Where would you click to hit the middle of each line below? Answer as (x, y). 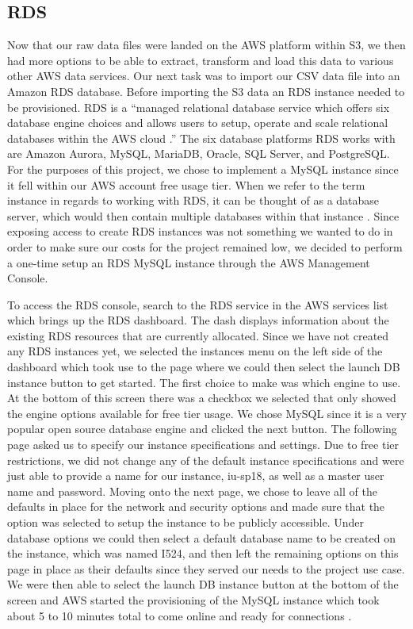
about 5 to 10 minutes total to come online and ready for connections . (180, 615)
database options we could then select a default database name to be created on (201, 537)
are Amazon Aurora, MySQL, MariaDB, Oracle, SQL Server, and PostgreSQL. (199, 153)
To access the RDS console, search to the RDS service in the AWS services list (198, 304)
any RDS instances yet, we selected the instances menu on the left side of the (195, 351)
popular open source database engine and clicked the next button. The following (202, 429)
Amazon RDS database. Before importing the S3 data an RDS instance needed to (206, 91)
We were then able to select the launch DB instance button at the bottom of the (203, 584)
